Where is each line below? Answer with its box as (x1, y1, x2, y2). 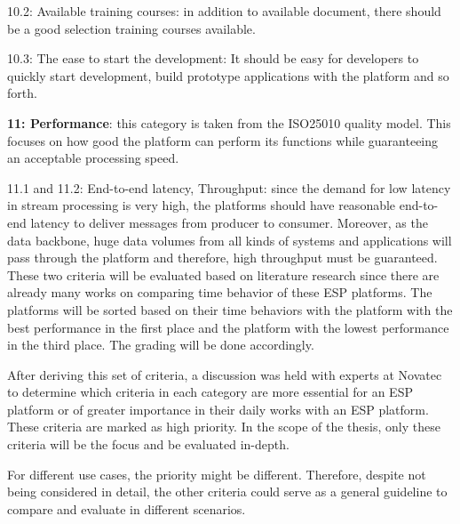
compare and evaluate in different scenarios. (7, 499, 246, 518)
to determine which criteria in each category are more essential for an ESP (7, 383, 413, 401)
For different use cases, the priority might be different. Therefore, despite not (7, 464, 426, 483)
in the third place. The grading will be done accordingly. (7, 335, 314, 354)
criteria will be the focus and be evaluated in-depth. (7, 435, 289, 454)
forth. (7, 84, 37, 102)
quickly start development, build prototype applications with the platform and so (7, 66, 449, 85)
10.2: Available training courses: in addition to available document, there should (7, 2, 441, 20)
